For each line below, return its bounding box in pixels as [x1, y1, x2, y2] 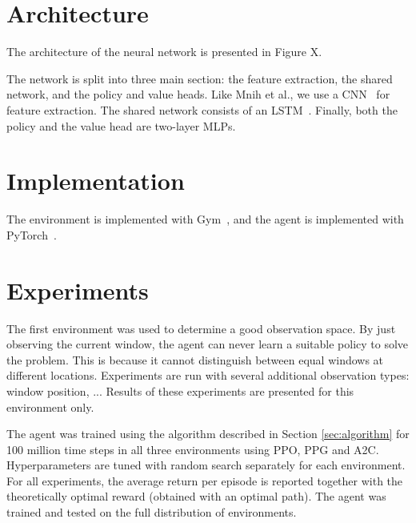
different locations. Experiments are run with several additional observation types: [6, 367, 410, 384]
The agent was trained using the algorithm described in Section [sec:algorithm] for [6, 425, 410, 442]
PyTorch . [6, 226, 57, 243]
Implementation [6, 164, 185, 197]
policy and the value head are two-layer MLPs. [6, 117, 236, 134]
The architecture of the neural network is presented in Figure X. [6, 43, 322, 60]
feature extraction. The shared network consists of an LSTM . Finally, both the [6, 101, 398, 118]
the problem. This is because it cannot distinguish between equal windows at [6, 351, 384, 368]
